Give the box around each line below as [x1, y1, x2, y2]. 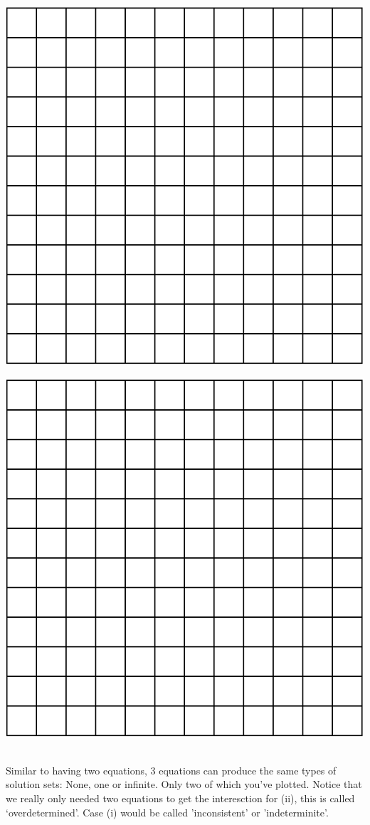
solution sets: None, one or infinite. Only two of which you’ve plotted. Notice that [6, 777, 362, 792]
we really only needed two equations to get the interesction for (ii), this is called [6, 790, 355, 805]
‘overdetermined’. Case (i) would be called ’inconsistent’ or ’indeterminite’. [6, 804, 329, 819]
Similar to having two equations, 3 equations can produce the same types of [6, 762, 337, 777]
